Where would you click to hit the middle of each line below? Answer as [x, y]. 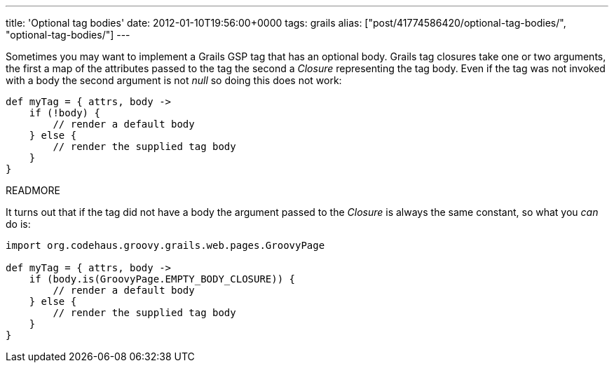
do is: [18, 224]
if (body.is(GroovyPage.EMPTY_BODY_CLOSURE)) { [162, 279]
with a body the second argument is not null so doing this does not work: [174, 80]
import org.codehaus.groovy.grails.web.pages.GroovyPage [165, 245]
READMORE [33, 190]
